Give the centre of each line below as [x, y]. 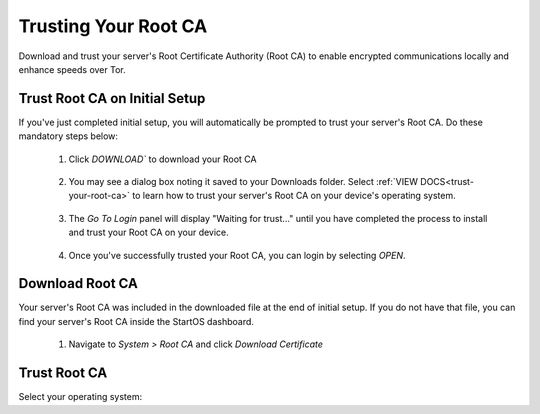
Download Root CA [78, 283]
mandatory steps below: [68, 136]
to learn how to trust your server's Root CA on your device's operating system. [293, 196]
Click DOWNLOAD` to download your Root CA [162, 159]
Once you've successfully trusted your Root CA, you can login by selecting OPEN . [237, 255]
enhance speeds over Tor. [72, 69]
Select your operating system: [80, 397]
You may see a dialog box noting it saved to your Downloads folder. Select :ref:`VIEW [243, 182]
